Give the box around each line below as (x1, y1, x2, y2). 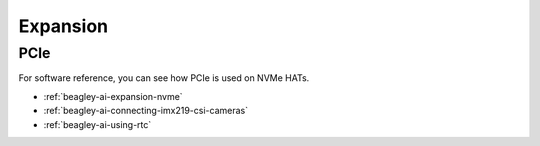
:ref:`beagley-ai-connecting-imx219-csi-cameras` (43, 105, 249, 117)
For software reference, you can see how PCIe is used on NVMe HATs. (18, 72, 310, 84)
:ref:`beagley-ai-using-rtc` (43, 118, 152, 130)
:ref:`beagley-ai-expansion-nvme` (43, 90, 184, 102)
